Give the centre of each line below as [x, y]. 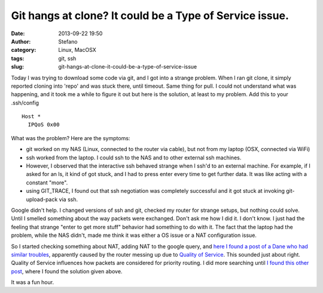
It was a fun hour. [32, 282]
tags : [18, 58]
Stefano [68, 41]
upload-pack [42, 199]
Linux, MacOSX [77, 50]
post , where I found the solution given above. [67, 271]
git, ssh [67, 58]
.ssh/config [25, 103]
